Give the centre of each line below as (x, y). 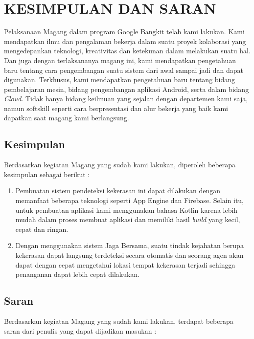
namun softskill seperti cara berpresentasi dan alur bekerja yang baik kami (116, 108)
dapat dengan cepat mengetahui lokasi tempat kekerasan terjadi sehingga (125, 264)
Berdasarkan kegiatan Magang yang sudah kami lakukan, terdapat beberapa (119, 321)
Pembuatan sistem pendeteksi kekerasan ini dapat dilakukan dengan (118, 191)
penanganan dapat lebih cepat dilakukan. (78, 274)
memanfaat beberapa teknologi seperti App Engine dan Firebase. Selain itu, (130, 200)
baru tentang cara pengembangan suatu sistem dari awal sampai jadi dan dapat (124, 70)
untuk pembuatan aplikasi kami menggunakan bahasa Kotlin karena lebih (127, 210)
